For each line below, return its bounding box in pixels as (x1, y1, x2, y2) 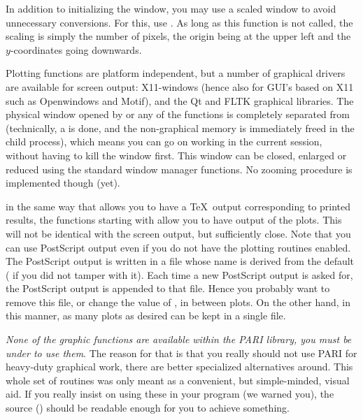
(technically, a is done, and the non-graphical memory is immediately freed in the (6, 120, 355, 135)
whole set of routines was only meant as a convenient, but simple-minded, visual (6, 372, 350, 387)
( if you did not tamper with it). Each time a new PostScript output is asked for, (6, 267, 353, 282)
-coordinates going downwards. (10, 42, 142, 57)
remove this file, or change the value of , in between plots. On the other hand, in (6, 294, 350, 309)
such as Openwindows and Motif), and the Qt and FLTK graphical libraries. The (6, 93, 354, 108)
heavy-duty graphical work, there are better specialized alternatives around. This (6, 359, 353, 374)
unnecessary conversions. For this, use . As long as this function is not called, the (6, 15, 353, 29)
